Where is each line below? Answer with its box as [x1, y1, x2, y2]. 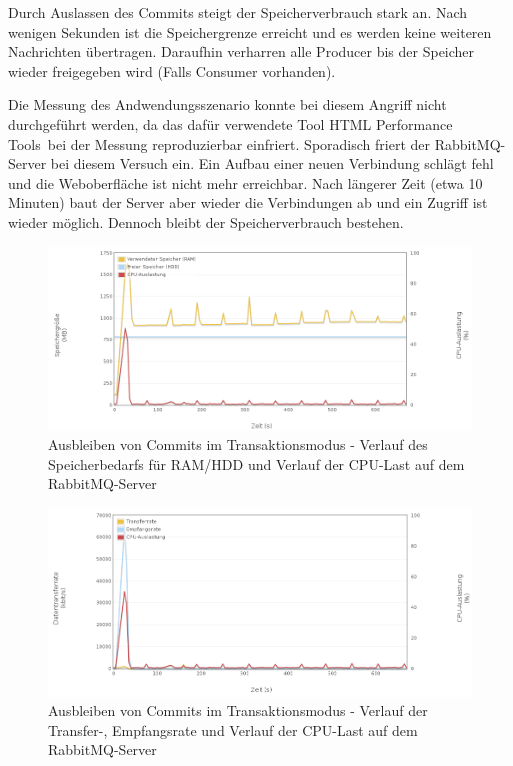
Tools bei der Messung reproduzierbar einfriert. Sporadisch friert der [8, 133, 430, 154]
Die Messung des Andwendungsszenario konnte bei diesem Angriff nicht [8, 94, 447, 115]
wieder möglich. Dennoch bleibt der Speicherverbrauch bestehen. [8, 211, 404, 232]
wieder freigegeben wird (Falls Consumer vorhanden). [8, 60, 336, 81]
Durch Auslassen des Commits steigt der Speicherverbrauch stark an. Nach [8, 2, 468, 22]
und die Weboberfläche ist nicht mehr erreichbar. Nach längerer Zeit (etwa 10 [8, 172, 483, 193]
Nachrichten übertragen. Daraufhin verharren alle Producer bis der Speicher [8, 41, 475, 62]
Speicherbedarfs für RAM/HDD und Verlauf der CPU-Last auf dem [48, 453, 465, 474]
